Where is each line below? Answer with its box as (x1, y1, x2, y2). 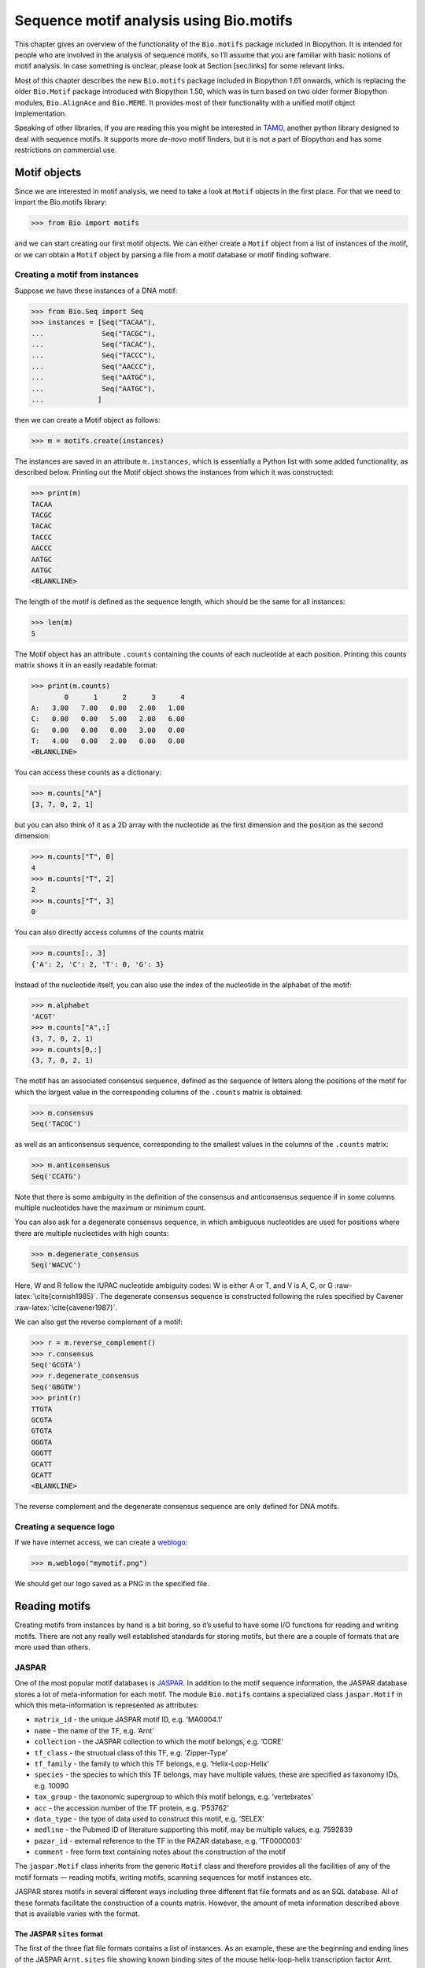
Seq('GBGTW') (31, 1382, 82, 1391)
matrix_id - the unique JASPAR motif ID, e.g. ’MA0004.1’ (34, 1715, 223, 1724)
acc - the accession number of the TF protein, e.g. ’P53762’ (34, 1803, 229, 1812)
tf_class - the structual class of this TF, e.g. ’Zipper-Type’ (34, 1748, 228, 1757)
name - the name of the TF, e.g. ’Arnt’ (34, 1726, 154, 1735)
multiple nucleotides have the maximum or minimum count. (14, 1203, 206, 1212)
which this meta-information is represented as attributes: (14, 1700, 199, 1710)
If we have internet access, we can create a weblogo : (14, 1537, 188, 1547)
